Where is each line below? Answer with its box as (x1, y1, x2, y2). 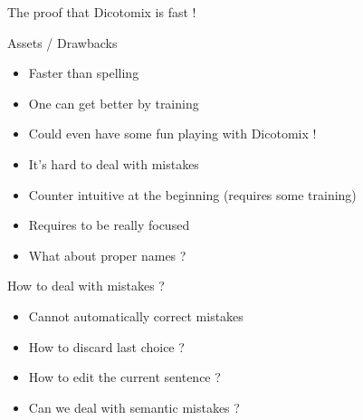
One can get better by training (28, 93, 199, 112)
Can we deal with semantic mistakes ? (28, 397, 240, 416)
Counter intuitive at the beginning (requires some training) (28, 185, 357, 204)
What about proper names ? (28, 245, 186, 264)
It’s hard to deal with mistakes (28, 154, 199, 173)
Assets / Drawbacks (7, 33, 118, 52)
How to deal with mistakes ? (7, 276, 165, 295)
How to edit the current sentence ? (28, 367, 221, 387)
